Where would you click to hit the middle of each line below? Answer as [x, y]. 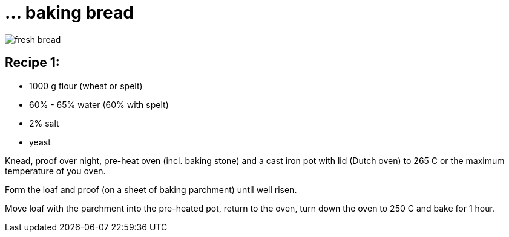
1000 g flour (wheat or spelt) [86, 86]
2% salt [44, 123]
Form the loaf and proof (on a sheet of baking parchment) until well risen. [151, 189]
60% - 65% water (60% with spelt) [99, 104]
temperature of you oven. [55, 171]
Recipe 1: [32, 63]
